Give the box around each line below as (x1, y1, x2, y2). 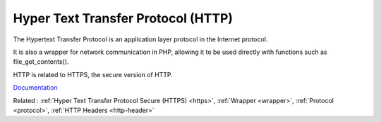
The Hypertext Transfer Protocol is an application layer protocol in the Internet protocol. (13, 35, 268, 43)
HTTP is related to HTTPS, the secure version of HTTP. (13, 70, 173, 79)
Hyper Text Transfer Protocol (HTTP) (13, 11, 233, 26)
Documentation (13, 83, 58, 92)
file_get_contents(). (13, 57, 69, 66)
